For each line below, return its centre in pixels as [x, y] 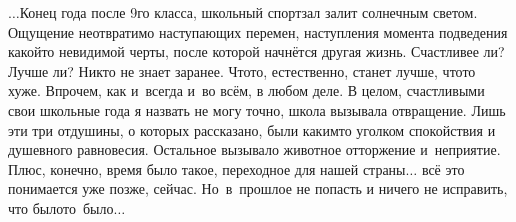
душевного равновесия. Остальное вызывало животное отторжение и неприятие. [254, 149]
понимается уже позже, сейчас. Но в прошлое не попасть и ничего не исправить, [258, 188]
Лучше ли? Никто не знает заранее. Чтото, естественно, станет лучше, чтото [242, 70]
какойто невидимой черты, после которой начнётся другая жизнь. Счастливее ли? [256, 51]
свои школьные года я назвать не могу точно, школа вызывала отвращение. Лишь [257, 109]
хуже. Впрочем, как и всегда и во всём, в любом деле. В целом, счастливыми [246, 90]
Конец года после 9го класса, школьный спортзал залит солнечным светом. [248, 12]
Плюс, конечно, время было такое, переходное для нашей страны [207, 168]
